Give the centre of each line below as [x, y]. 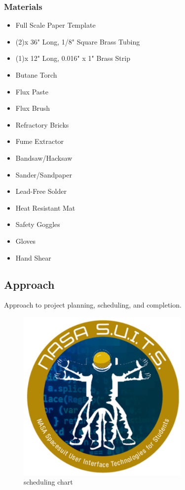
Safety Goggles [38, 224]
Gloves [26, 241]
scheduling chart [48, 482]
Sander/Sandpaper [44, 174]
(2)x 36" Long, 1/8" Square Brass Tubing [78, 41]
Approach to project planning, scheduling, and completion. [93, 305]
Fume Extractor [40, 141]
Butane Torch [36, 75]
